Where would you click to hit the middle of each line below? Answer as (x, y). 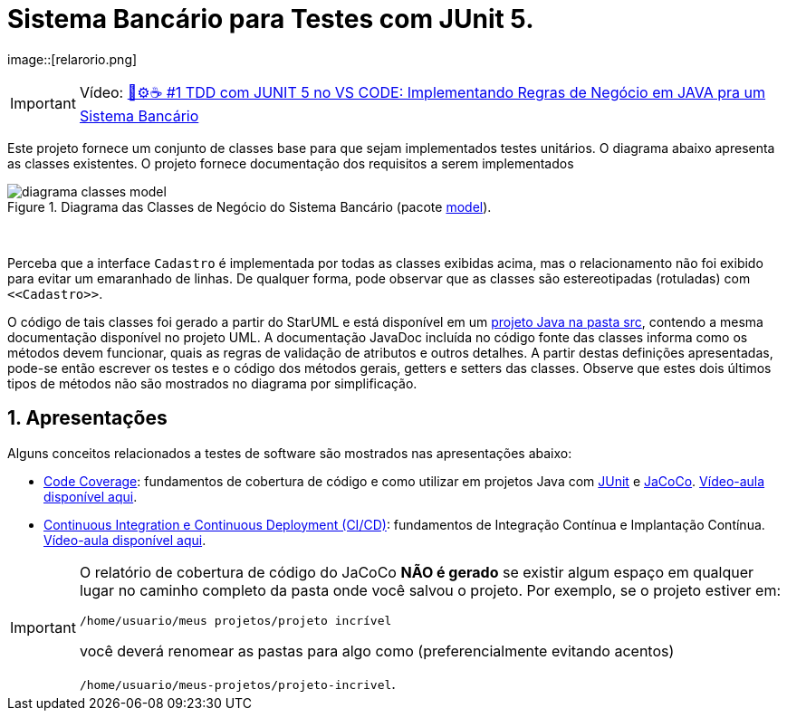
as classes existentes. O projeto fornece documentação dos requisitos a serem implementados (291, 163)
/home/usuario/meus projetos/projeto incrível (235, 620)
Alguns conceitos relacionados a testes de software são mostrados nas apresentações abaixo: (290, 453)
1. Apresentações (87, 418)
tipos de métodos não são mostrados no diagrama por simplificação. (212, 383)
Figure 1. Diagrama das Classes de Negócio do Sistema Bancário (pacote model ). (250, 206)
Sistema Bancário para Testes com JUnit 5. (271, 19)
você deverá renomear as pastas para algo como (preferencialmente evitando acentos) (377, 651)
